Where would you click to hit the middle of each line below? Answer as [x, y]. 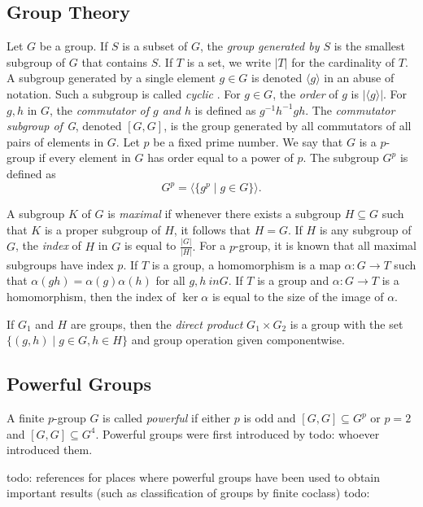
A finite [26, 418]
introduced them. [50, 450]
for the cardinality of [343, 61]
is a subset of [155, 46]
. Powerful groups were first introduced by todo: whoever [238, 433]
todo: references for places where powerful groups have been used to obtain [194, 476]
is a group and [293, 280]
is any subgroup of [365, 229]
